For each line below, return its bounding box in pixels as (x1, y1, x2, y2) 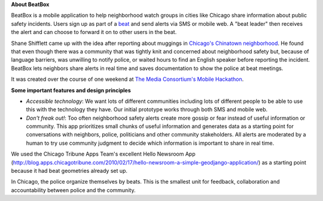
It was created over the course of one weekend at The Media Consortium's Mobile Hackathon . (11, 75, 244, 83)
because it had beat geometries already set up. (11, 167, 128, 175)
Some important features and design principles (11, 87, 131, 94)
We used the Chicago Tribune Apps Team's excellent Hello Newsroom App (11, 150, 196, 158)
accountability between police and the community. (11, 186, 136, 194)
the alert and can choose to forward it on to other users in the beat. (11, 29, 177, 36)
